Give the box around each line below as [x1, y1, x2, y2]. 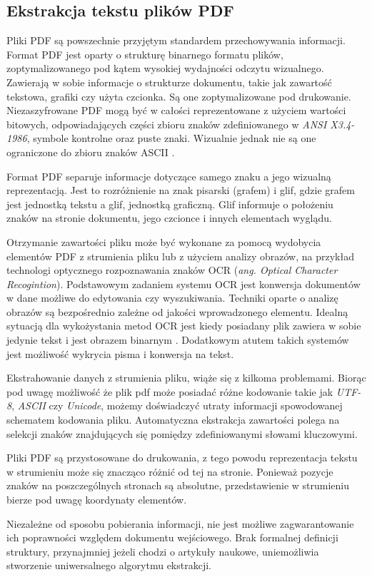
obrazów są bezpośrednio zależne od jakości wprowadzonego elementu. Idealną [6, 304, 348, 319]
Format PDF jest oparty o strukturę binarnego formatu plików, [6, 46, 283, 61]
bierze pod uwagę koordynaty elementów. [6, 492, 187, 507]
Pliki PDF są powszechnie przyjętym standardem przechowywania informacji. [6, 33, 346, 48]
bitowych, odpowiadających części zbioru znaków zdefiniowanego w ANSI [6, 116, 327, 131]
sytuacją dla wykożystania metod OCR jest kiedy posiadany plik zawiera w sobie [6, 318, 361, 333]
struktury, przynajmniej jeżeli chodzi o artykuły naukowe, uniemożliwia [6, 543, 319, 558]
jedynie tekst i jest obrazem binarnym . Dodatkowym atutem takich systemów [6, 332, 349, 347]
